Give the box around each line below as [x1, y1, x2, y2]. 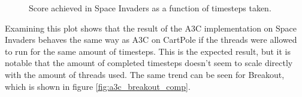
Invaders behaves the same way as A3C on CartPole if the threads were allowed [5, 33, 297, 46]
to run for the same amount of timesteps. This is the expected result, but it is [5, 45, 291, 57]
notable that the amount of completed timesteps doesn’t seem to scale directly [5, 57, 293, 69]
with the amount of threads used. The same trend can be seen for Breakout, [5, 68, 285, 80]
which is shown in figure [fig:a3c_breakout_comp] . [5, 80, 191, 92]
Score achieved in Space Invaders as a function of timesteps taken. [29, 2, 271, 14]
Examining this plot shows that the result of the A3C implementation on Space [5, 21, 297, 34]
